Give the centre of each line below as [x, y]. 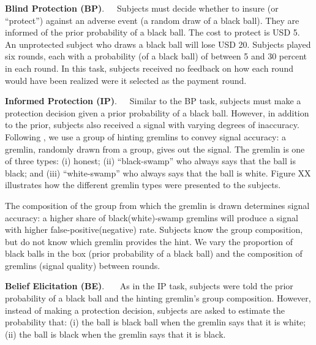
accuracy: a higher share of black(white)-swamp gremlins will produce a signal [152, 217]
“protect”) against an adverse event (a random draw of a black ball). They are [152, 20]
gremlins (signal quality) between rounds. [83, 265]
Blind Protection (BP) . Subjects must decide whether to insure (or [142, 8]
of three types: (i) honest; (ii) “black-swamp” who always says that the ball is [150, 161]
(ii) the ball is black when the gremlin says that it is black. [115, 334]
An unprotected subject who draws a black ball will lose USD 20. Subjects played [158, 44]
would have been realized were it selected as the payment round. [126, 80]
